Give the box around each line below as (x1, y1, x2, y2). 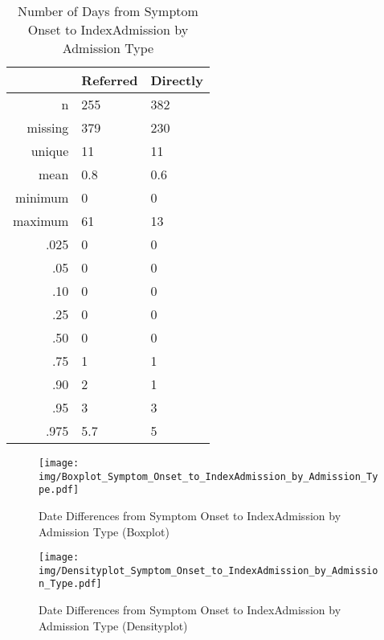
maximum (13, 211, 69, 230)
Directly (150, 71, 203, 89)
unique (31, 142, 69, 160)
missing (27, 118, 69, 137)
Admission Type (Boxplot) (39, 523, 170, 539)
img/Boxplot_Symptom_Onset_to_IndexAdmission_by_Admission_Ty (39, 470, 378, 482)
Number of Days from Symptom (18, 2, 198, 20)
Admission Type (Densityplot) (39, 617, 188, 634)
